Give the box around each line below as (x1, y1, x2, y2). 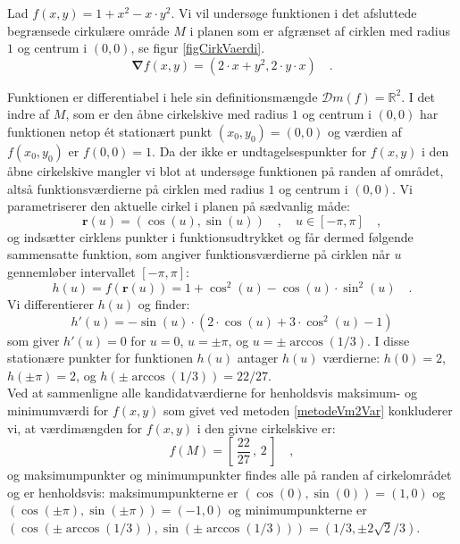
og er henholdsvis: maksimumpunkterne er (7, 482, 238, 501)
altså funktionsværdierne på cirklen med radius (7, 179, 264, 197)
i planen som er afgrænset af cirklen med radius (189, 21, 451, 39)
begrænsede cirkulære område (7, 21, 170, 39)
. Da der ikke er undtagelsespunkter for (152, 141, 367, 160)
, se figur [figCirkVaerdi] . (130, 38, 265, 57)
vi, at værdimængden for (7, 418, 142, 437)
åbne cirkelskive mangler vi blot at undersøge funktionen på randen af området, (7, 161, 444, 180)
